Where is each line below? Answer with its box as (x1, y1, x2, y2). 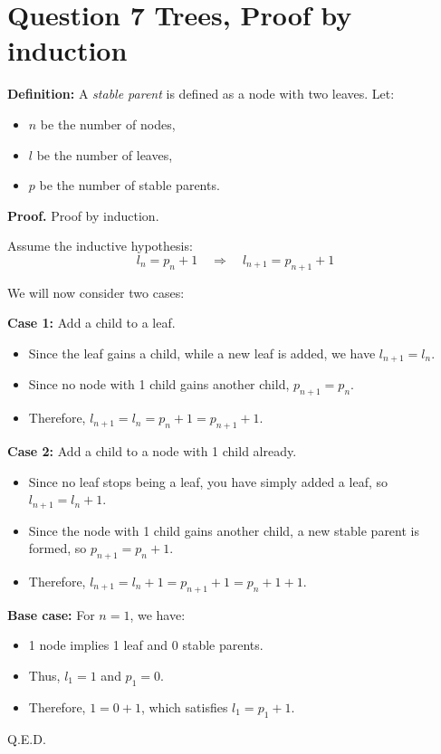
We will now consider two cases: (7, 282, 185, 301)
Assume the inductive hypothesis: (7, 236, 193, 255)
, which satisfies (140, 697, 228, 716)
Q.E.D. (7, 729, 46, 748)
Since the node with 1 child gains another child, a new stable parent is (28, 520, 419, 539)
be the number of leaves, (36, 145, 173, 164)
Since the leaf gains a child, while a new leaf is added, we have (28, 343, 376, 362)
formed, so (28, 539, 87, 558)
